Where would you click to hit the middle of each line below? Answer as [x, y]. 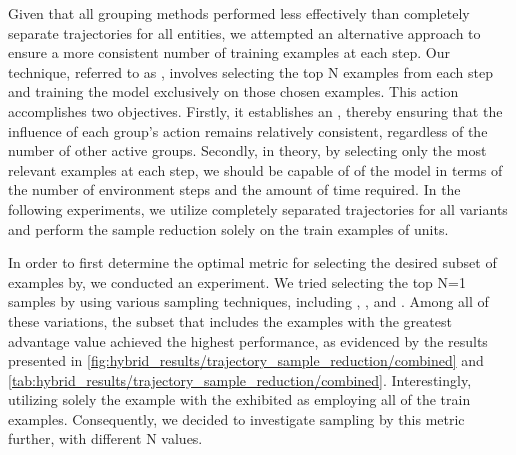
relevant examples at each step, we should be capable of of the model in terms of [255, 169]
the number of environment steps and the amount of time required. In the [234, 189]
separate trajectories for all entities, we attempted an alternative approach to [244, 32]
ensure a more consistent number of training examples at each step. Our [229, 52]
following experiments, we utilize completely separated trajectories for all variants [258, 208]
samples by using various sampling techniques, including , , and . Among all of [248, 301]
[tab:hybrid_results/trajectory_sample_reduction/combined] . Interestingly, [240, 379]
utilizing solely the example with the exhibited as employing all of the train [239, 399]
